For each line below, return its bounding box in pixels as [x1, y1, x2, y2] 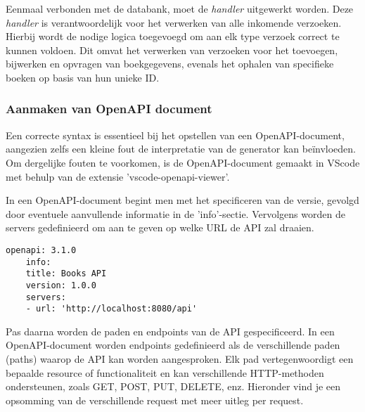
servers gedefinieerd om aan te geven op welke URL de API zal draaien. [6, 220, 314, 235]
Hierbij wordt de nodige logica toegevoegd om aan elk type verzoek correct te [6, 29, 340, 44]
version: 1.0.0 [25, 280, 96, 290]
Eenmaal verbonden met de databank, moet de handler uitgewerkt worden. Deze [6, 1, 354, 15]
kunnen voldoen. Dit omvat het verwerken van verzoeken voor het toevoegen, [6, 42, 338, 57]
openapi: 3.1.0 [6, 245, 77, 255]
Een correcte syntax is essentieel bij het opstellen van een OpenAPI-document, [6, 127, 345, 142]
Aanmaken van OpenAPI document [6, 100, 212, 117]
